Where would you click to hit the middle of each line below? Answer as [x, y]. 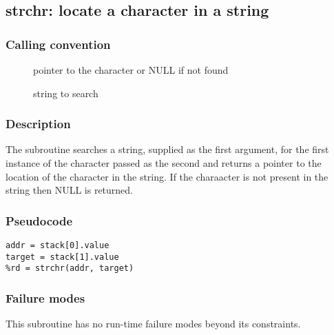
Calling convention [58, 44]
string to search [66, 93]
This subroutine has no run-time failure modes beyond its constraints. [153, 324]
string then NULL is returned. [70, 190]
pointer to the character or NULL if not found [131, 70]
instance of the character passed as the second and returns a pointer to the [164, 163]
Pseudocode [39, 220]
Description [38, 124]
